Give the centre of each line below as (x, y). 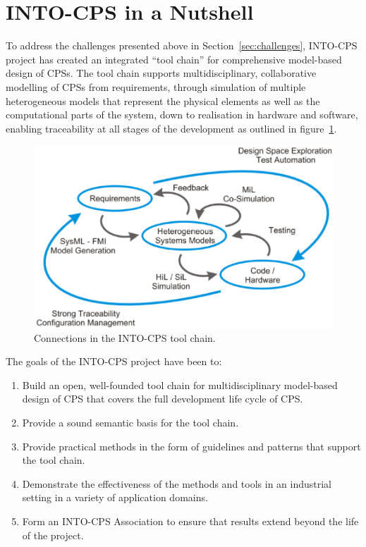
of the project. (53, 535)
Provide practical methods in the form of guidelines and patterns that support (191, 446)
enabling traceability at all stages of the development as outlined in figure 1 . (171, 128)
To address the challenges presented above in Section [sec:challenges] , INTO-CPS (182, 45)
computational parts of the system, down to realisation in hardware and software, (182, 115)
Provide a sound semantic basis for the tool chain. (130, 422)
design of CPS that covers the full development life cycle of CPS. (163, 399)
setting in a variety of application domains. (115, 497)
